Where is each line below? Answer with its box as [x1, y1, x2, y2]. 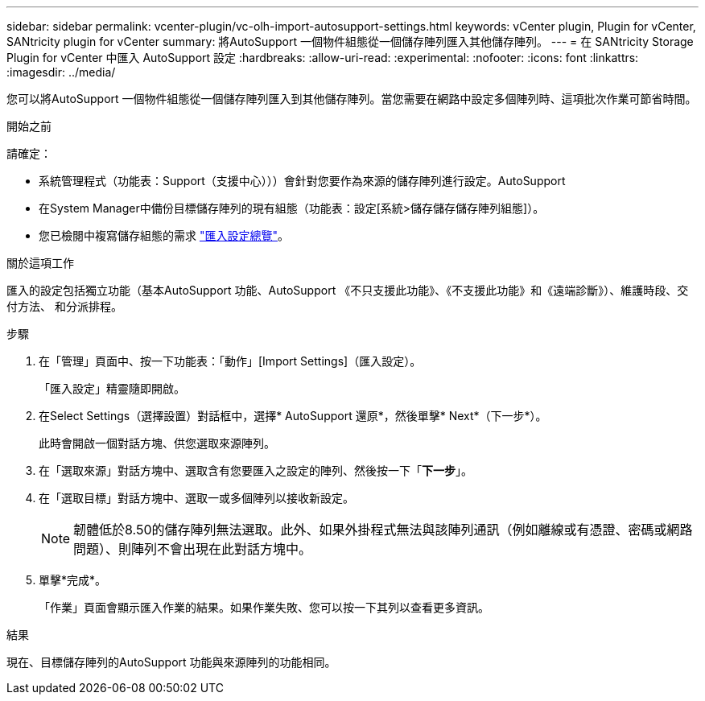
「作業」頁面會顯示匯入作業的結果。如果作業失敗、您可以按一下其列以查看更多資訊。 [39, 600, 489, 614]
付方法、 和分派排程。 [6, 299, 122, 313]
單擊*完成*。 [39, 573, 107, 587]
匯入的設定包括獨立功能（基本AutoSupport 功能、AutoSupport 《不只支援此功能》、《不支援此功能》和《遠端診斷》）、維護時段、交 [6, 283, 689, 297]
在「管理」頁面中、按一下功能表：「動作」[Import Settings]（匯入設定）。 [39, 354, 422, 368]
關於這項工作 [6, 256, 74, 270]
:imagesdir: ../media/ [6, 65, 116, 79]
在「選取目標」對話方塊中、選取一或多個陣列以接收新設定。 [39, 491, 354, 505]
